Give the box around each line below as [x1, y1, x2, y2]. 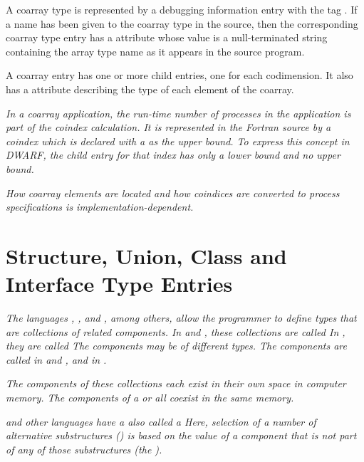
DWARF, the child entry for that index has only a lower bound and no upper [6, 147, 340, 162]
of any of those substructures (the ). [6, 441, 162, 456]
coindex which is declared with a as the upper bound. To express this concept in [6, 133, 350, 148]
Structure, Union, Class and [6, 241, 287, 270]
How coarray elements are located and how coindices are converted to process [6, 185, 340, 200]
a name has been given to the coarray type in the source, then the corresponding [6, 16, 358, 31]
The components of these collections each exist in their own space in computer [6, 376, 346, 391]
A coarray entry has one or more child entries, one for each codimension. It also [6, 68, 353, 83]
